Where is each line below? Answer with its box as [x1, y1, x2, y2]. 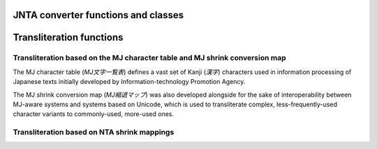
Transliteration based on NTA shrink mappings [13, 127, 175, 137]
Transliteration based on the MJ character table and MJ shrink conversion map [13, 53, 286, 63]
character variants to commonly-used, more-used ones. [13, 110, 175, 118]
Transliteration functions [13, 31, 124, 43]
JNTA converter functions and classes [13, 9, 184, 21]
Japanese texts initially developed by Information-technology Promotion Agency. [13, 78, 246, 86]
